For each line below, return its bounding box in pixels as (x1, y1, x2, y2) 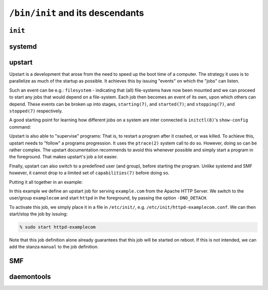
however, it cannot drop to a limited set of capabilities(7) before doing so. (9, 170, 170, 176)
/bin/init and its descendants (9, 7, 144, 18)
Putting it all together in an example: (9, 179, 83, 185)
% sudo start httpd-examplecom (19, 224, 96, 230)
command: (9, 124, 31, 130)
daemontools (9, 273, 51, 281)
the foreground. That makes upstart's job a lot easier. (9, 154, 118, 160)
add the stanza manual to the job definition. (9, 244, 99, 250)
